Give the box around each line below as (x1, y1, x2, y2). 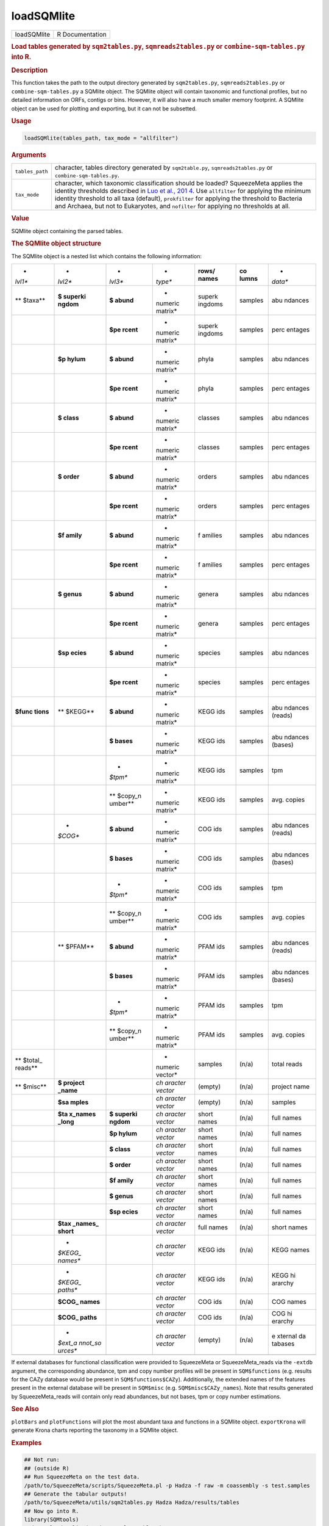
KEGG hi (271, 1271, 295, 1280)
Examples (11, 1438, 42, 1447)
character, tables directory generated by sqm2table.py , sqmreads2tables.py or (55, 164, 273, 172)
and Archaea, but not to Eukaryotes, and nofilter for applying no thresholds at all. (55, 202, 291, 211)
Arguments (11, 150, 47, 159)
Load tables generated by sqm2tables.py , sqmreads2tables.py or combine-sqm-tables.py (11, 42, 305, 51)
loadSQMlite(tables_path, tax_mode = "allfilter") (24, 134, 179, 142)
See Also (11, 1405, 39, 1413)
